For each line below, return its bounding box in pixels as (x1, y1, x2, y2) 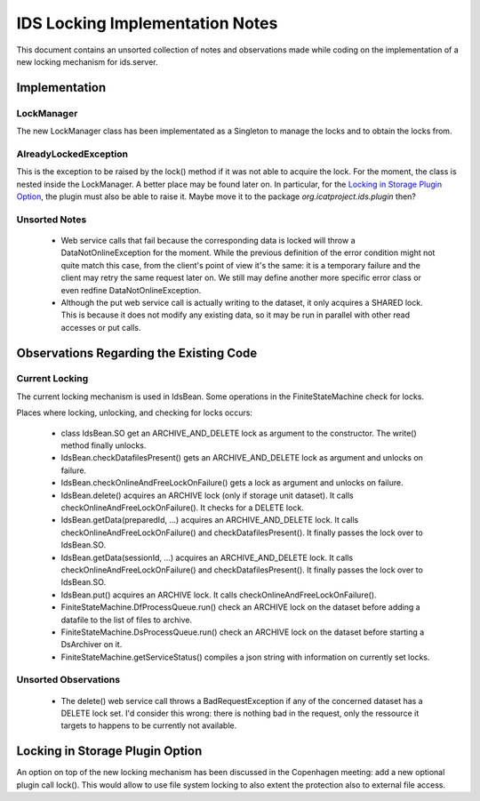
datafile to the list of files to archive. (60, 614, 193, 625)
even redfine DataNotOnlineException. (60, 284, 202, 295)
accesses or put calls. (60, 322, 141, 332)
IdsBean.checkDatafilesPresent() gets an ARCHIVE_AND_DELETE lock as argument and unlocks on (60, 453, 424, 463)
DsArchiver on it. (60, 639, 123, 650)
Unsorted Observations (16, 674, 120, 686)
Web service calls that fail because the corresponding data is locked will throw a (60, 235, 356, 245)
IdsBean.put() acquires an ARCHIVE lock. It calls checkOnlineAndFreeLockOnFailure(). (60, 589, 377, 600)
